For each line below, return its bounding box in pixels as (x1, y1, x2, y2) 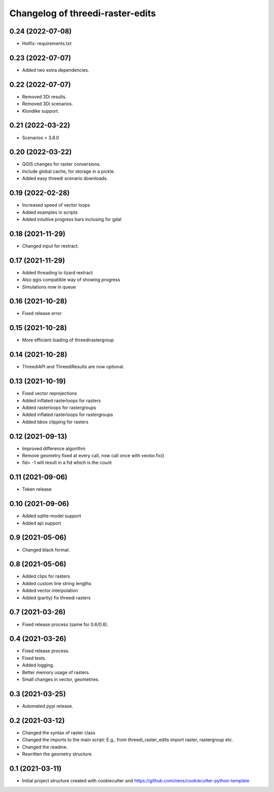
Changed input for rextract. (22, 243, 79, 249)
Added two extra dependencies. (22, 67, 89, 73)
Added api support (22, 520, 61, 526)
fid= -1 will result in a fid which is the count (22, 460, 112, 466)
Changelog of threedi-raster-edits (9, 8, 156, 19)
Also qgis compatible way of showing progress (22, 277, 120, 283)
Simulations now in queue (22, 283, 76, 290)
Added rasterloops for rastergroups (22, 404, 96, 410)
